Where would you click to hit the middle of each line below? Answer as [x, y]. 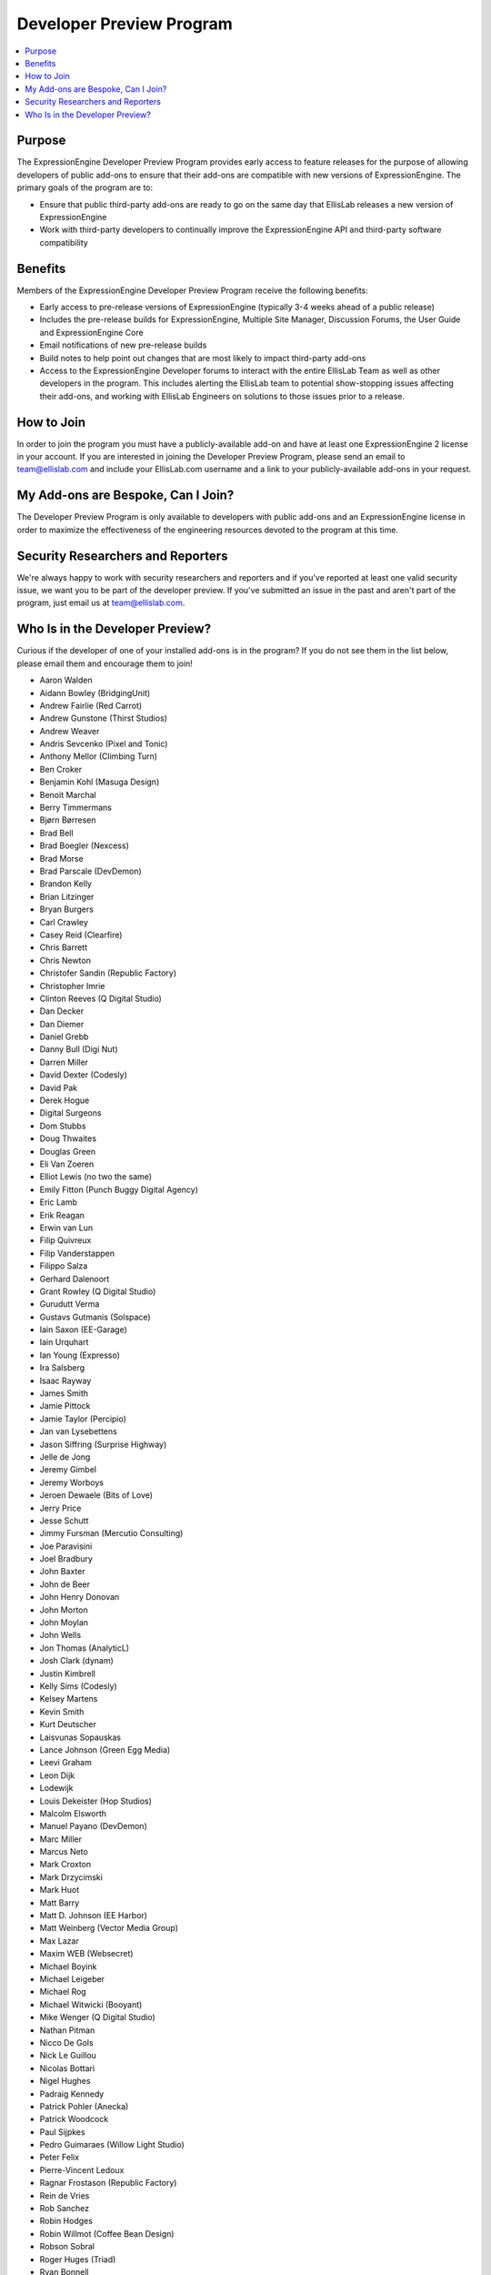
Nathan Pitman [67, 2030]
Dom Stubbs [63, 1126]
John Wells [60, 1635]
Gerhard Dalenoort [75, 1279]
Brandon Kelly [66, 884]
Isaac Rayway [65, 1380]
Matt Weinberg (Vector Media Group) [109, 1928]
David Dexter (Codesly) [83, 1075]
